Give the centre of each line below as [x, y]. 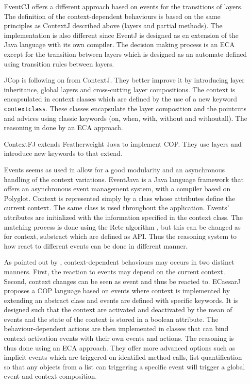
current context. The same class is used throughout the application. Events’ [117, 208]
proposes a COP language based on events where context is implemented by [117, 291]
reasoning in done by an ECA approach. [64, 127]
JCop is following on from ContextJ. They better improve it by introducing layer [124, 80]
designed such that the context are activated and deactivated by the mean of [118, 309]
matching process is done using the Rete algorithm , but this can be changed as [122, 226]
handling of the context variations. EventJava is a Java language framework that [124, 179]
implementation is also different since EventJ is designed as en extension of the [121, 35]
